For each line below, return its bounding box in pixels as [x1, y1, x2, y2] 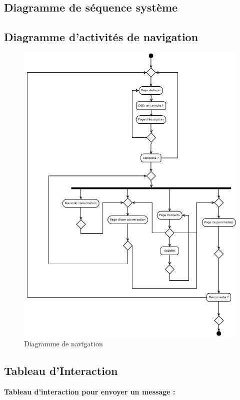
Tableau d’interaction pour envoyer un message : [4, 386, 175, 396]
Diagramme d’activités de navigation [4, 29, 198, 45]
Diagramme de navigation [24, 338, 103, 348]
